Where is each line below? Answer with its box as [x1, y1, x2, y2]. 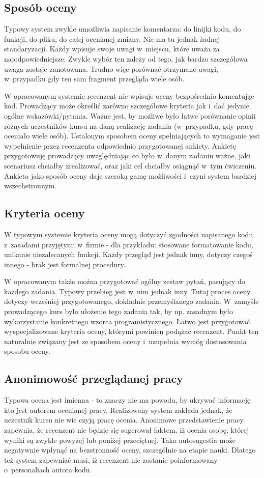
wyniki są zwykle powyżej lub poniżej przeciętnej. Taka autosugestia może [4, 434, 236, 445]
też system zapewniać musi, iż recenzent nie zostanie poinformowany [4, 454, 218, 465]
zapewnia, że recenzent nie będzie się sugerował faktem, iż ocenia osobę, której [4, 425, 249, 435]
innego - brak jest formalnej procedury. [4, 259, 126, 269]
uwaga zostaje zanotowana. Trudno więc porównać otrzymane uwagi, [4, 63, 218, 74]
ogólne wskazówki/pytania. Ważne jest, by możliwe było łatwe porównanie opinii [4, 110, 256, 121]
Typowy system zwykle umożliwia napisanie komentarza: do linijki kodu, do [4, 23, 241, 34]
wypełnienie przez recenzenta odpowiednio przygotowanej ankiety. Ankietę [4, 140, 236, 151]
